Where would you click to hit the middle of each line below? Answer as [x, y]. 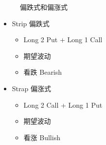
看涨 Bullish [42, 137]
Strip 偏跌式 [31, 23]
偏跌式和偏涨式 [44, 7]
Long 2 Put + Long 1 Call [63, 40]
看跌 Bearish [43, 72]
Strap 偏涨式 [31, 88]
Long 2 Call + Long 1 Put [63, 105]
